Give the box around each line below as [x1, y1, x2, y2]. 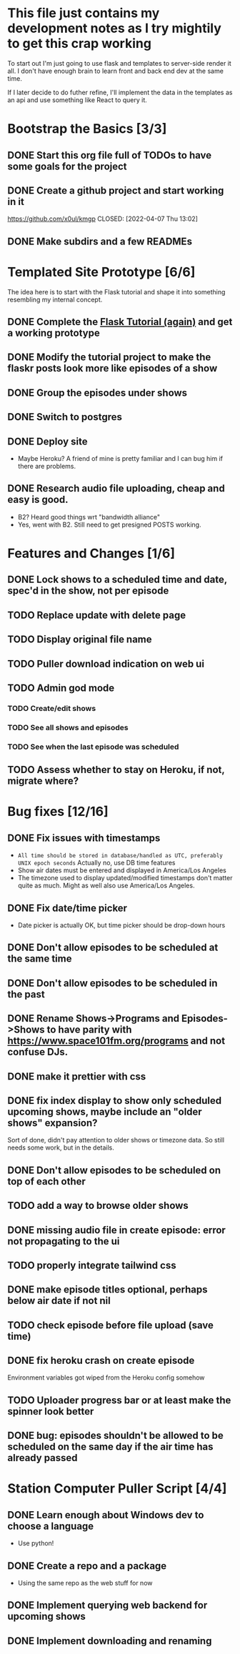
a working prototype [7, 327, 100, 339]
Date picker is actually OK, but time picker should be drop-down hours [17, 920, 226, 930]
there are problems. [17, 462, 76, 471]
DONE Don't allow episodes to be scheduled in [7, 977, 218, 989]
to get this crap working [7, 36, 152, 51]
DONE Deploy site [7, 435, 88, 447]
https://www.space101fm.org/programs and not [7, 1035, 226, 1047]
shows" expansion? [7, 1117, 98, 1129]
